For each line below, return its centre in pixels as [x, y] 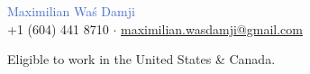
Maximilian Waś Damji [71, 11]
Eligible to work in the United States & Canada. [141, 59]
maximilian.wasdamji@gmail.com [212, 28]
